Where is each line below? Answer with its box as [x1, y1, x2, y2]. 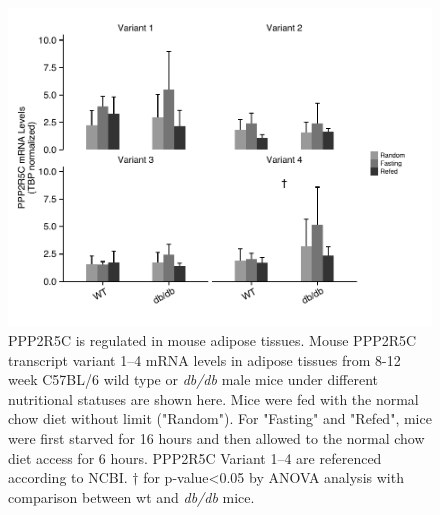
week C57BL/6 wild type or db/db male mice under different [8, 369, 379, 390]
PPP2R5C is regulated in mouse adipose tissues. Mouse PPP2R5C [8, 330, 417, 351]
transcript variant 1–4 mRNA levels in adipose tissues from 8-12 [8, 349, 401, 370]
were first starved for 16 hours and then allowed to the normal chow [8, 428, 425, 448]
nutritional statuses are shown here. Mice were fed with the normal [8, 388, 419, 409]
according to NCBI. [8, 467, 128, 488]
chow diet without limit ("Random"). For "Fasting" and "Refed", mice [8, 408, 432, 429]
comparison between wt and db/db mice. [8, 486, 255, 507]
